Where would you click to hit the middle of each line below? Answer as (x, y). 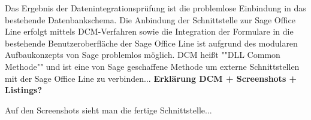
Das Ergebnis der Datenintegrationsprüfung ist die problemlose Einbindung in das (155, 8)
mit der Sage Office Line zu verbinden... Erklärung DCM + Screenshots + (151, 78)
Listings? (24, 90)
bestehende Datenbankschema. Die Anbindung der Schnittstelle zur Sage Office (150, 19)
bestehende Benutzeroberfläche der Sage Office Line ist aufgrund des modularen (151, 43)
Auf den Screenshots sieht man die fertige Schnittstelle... (108, 110)
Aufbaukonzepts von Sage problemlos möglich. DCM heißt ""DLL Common (143, 55)
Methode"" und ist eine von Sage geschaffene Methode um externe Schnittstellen (152, 66)
